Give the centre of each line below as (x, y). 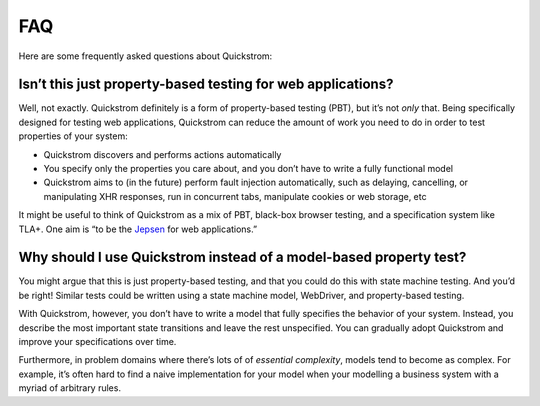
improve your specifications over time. (97, 342)
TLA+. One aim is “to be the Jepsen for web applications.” (138, 229)
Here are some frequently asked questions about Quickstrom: (145, 56)
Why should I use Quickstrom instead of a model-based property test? (242, 257)
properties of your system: (73, 136)
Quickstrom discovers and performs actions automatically (162, 154)
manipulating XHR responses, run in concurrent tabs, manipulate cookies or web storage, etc (235, 196)
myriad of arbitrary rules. (70, 388)
